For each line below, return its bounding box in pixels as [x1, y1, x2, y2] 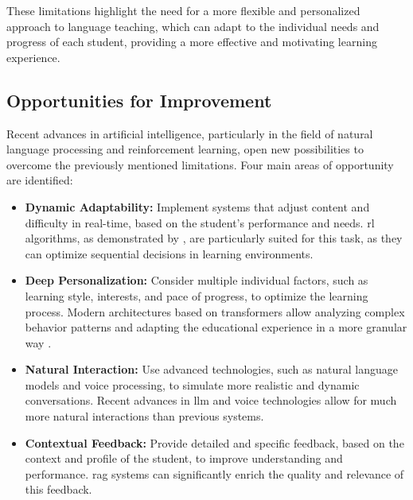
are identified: [6, 172, 73, 188]
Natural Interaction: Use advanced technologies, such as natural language [25, 361, 398, 378]
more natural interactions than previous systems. [25, 408, 264, 424]
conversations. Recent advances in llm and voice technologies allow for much [25, 392, 397, 409]
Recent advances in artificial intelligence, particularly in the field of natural [6, 125, 373, 141]
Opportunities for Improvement [6, 87, 272, 112]
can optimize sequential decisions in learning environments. [25, 245, 314, 262]
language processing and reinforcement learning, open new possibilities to [6, 141, 364, 157]
